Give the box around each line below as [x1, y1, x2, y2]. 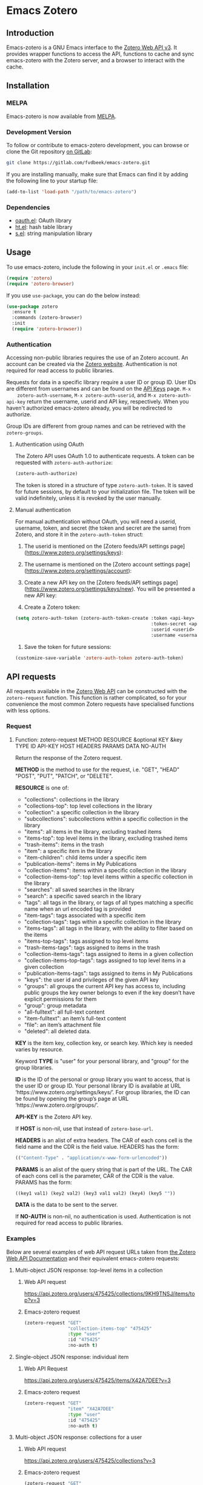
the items [24, 931, 48, 938]
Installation [6, 81, 50, 91]
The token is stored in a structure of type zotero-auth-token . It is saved [15, 482, 193, 489]
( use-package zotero [6, 304, 59, 310]
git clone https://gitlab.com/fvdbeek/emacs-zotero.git [6, 159, 150, 165]
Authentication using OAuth [15, 440, 84, 448]
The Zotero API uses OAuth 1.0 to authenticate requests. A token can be [15, 453, 195, 460]
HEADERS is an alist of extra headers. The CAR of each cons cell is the [15, 1137, 193, 1144]
